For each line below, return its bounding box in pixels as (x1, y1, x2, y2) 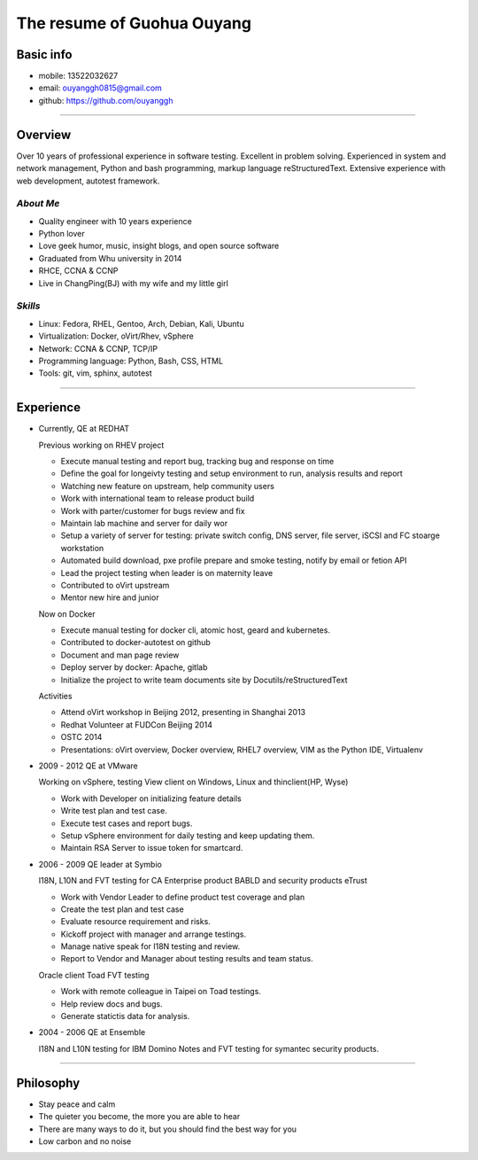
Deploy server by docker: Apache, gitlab (60, 662, 208, 673)
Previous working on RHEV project (38, 440, 165, 450)
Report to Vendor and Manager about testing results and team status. (60, 954, 313, 964)
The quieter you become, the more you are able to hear (38, 1111, 241, 1122)
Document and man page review (60, 650, 180, 660)
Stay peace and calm (38, 1099, 116, 1109)
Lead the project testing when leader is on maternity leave (60, 567, 274, 578)
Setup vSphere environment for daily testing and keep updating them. (60, 829, 315, 841)
